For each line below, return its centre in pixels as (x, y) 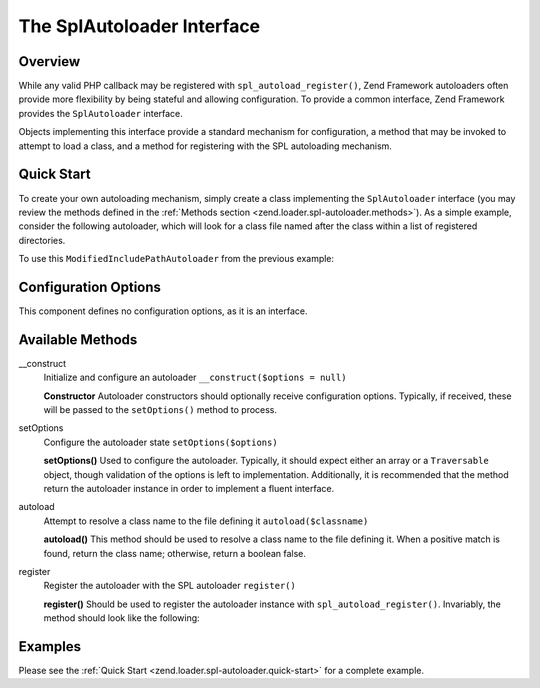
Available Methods (78, 339)
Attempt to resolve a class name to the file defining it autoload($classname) (206, 521)
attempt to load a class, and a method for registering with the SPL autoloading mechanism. (205, 146)
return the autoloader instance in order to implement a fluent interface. (189, 489)
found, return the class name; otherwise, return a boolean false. (175, 553)
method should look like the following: (121, 618)
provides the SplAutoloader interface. (101, 113)
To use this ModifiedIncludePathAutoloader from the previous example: (176, 259)
